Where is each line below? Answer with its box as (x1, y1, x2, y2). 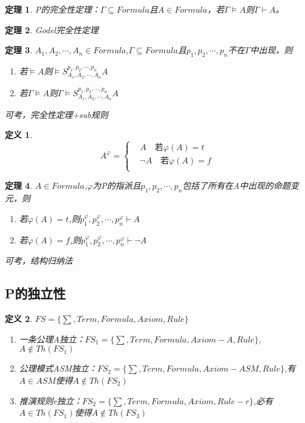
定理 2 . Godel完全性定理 (5, 23, 99, 36)
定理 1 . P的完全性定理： (5, 3, 100, 15)
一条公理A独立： (19, 332, 85, 345)
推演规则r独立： (19, 394, 82, 407)
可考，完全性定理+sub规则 (5, 108, 108, 120)
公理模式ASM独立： (19, 362, 97, 375)
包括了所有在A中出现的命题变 (182, 179, 299, 192)
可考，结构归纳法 (5, 254, 73, 267)
